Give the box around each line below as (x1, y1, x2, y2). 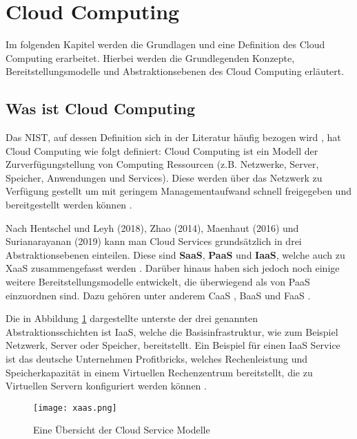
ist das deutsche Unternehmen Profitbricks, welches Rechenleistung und (6, 352, 308, 366)
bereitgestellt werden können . (6, 197, 132, 212)
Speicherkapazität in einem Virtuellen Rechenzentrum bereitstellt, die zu (6, 365, 313, 379)
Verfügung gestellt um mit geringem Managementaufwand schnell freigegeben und (6, 184, 351, 198)
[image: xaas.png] (33, 403, 117, 413)
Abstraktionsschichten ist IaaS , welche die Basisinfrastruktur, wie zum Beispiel (6, 324, 338, 339)
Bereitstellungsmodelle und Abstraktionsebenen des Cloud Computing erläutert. (6, 64, 345, 78)
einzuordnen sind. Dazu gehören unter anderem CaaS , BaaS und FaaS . (6, 288, 311, 302)
